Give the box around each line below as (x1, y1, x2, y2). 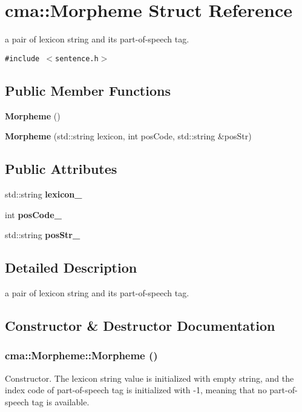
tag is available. (31, 395, 90, 408)
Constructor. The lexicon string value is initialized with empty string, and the (5, 371, 294, 384)
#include (5, 54, 40, 63)
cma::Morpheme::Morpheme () (5, 348, 158, 363)
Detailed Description (5, 258, 137, 277)
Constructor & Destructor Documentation (5, 316, 275, 334)
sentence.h (55, 54, 99, 63)
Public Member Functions (5, 81, 171, 99)
